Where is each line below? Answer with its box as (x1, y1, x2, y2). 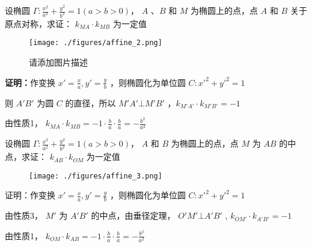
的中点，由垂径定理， (91, 209, 176, 222)
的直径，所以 (65, 96, 116, 109)
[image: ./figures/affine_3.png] (29, 171, 162, 180)
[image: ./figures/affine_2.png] (29, 38, 162, 47)
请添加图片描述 (29, 56, 88, 69)
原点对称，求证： (5, 17, 72, 29)
